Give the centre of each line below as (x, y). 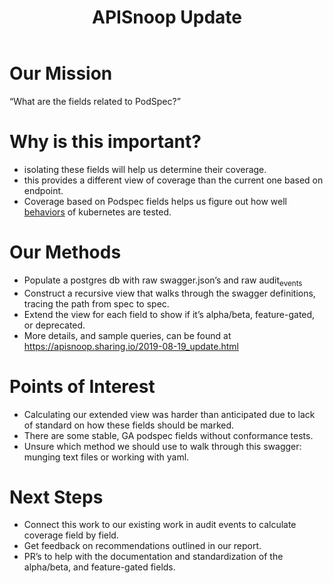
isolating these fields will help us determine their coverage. (145, 169)
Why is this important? (105, 142)
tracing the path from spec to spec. (96, 303)
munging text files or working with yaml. (106, 457)
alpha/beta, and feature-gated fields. (99, 567)
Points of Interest (82, 386)
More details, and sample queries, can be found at (127, 335)
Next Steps (56, 497)
